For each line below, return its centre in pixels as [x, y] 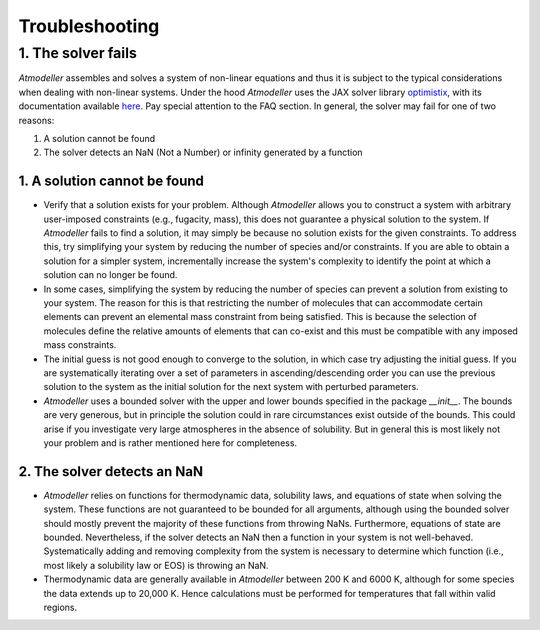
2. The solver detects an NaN [111, 471]
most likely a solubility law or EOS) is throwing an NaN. [156, 565]
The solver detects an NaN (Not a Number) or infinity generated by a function [203, 152]
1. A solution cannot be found [111, 181]
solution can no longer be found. [110, 275]
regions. [60, 607]
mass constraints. [80, 345]
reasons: [36, 120]
